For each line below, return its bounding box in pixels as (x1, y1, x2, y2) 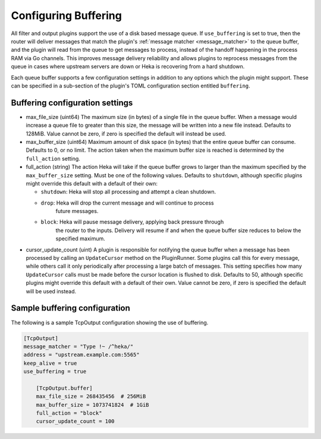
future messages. (55, 208, 99, 215)
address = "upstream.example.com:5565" (23, 352, 140, 358)
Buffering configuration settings (11, 98, 133, 108)
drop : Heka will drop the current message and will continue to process (40, 199, 214, 206)
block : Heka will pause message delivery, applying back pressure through (40, 218, 224, 225)
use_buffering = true (23, 368, 87, 375)
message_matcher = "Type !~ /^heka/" (23, 343, 134, 350)
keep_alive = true (23, 360, 77, 366)
